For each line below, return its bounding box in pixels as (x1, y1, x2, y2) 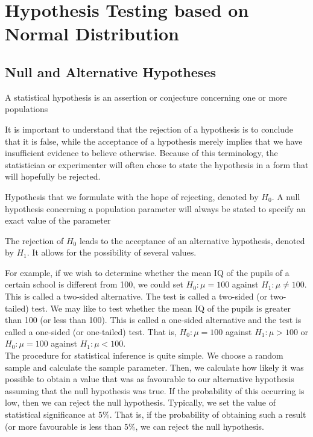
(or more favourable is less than (5, 420, 122, 432)
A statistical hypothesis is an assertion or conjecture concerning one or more (5, 90, 287, 103)
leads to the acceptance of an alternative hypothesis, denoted (79, 234, 305, 247)
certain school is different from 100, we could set (5, 278, 183, 291)
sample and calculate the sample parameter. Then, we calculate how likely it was (5, 360, 304, 373)
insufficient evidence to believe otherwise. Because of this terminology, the (5, 146, 278, 159)
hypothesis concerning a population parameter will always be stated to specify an (5, 202, 306, 215)
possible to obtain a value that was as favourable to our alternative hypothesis (5, 373, 294, 385)
